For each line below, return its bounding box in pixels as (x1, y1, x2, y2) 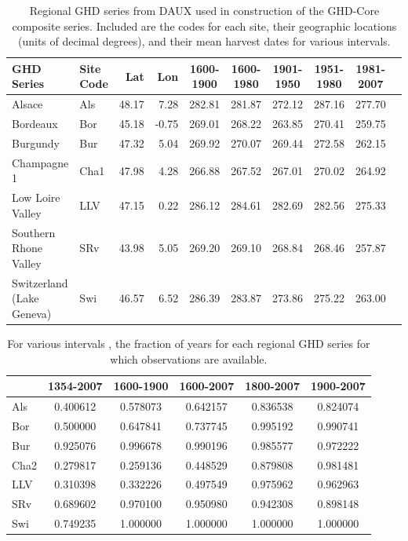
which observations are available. (110, 350, 268, 367)
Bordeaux (12, 115, 58, 132)
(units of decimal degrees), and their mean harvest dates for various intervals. (18, 33, 391, 49)
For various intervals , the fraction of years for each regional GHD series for (7, 334, 370, 351)
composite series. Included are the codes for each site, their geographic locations (12, 17, 397, 34)
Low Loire (12, 189, 60, 206)
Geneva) (12, 305, 52, 321)
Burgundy (12, 134, 60, 151)
